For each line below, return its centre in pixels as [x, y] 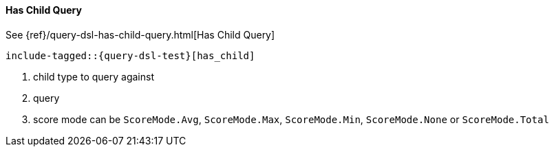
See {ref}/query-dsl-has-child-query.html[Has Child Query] [140, 34]
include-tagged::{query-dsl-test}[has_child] [130, 55]
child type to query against [94, 76]
